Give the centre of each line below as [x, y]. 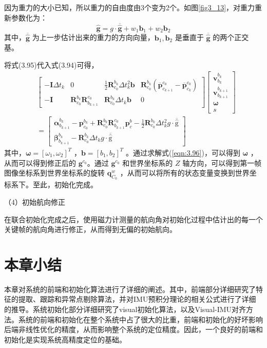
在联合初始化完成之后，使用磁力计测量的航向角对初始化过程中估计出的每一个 [133, 219]
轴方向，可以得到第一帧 [222, 162]
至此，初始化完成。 [65, 185]
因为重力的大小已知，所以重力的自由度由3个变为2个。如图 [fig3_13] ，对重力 [130, 7]
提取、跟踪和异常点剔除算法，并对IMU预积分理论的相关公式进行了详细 [137, 299]
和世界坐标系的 [148, 162]
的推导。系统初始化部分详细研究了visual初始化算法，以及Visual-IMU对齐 [125, 309]
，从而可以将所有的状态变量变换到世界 [185, 173]
